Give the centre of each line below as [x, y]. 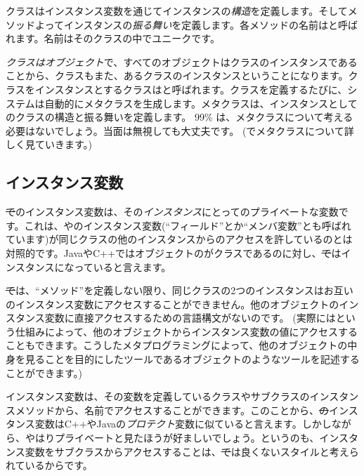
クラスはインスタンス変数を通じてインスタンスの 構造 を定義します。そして [177, 11]
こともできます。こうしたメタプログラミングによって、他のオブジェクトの [177, 345]
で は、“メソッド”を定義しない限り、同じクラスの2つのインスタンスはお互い [180, 290]
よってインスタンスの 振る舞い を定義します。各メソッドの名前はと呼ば [196, 24]
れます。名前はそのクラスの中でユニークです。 [113, 38]
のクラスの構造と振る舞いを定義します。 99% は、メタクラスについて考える [180, 117]
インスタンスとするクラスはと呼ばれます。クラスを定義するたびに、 [191, 89]
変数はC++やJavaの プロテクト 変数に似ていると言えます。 [168, 424]
